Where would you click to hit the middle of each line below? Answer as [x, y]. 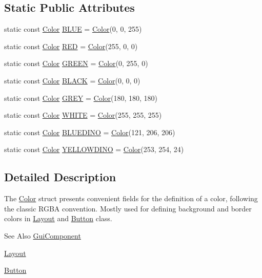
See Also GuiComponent [43, 235]
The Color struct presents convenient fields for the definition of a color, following [131, 198]
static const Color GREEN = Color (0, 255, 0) [76, 63]
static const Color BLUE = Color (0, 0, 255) [73, 29]
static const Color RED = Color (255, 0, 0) [71, 46]
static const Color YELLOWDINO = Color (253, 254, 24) [94, 149]
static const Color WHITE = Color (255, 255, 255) [83, 115]
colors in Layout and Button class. [58, 218]
